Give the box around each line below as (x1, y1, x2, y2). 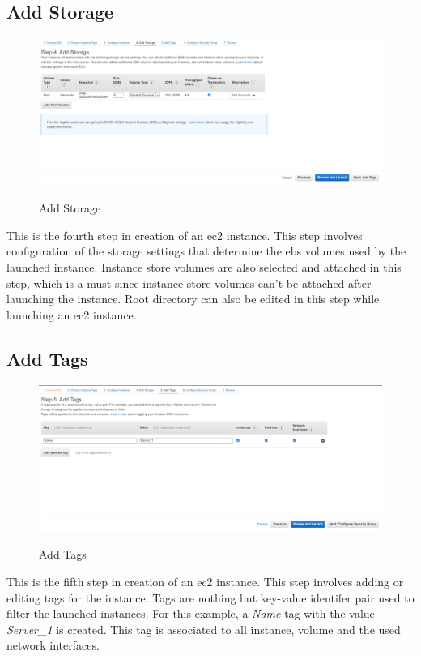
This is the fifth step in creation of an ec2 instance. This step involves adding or (6, 573, 404, 590)
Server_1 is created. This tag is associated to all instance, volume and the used (6, 620, 401, 637)
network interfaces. (6, 637, 100, 654)
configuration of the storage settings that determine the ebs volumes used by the (6, 242, 406, 259)
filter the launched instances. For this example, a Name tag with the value (6, 605, 375, 622)
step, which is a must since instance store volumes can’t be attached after (6, 274, 372, 291)
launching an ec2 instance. (6, 306, 137, 323)
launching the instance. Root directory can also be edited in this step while (6, 290, 380, 307)
